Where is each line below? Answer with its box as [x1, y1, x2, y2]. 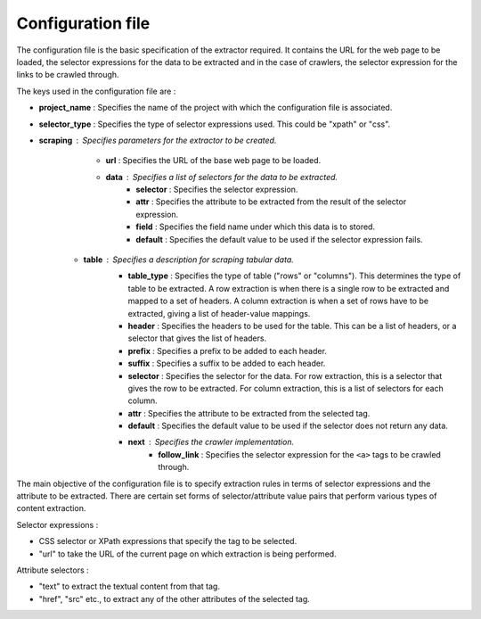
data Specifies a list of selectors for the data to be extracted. [105, 171, 338, 182]
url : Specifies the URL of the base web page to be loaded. [105, 155, 321, 166]
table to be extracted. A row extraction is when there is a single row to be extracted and [127, 283, 450, 293]
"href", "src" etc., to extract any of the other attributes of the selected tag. [38, 593, 311, 604]
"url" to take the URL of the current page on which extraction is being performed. [38, 549, 338, 559]
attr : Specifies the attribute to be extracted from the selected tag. [127, 408, 371, 418]
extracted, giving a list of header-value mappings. [127, 308, 311, 318]
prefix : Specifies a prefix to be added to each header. [127, 345, 327, 356]
